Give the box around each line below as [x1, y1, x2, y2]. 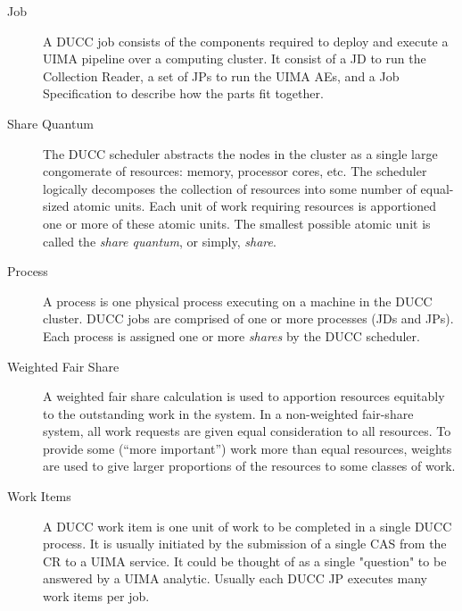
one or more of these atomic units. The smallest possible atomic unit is [43, 213, 431, 232]
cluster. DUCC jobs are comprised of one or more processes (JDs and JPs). [43, 309, 454, 328]
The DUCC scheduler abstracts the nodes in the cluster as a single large [43, 144, 438, 163]
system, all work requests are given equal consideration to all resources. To [43, 422, 451, 440]
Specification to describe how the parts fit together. [43, 84, 324, 103]
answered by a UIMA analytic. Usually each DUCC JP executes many [43, 569, 427, 588]
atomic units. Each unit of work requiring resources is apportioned [73, 197, 437, 215]
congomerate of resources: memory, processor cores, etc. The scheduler [43, 162, 427, 180]
